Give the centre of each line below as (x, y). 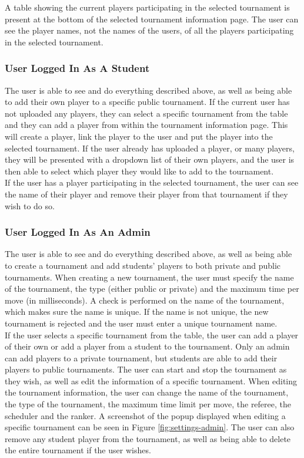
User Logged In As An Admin (78, 232)
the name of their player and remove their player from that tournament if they (146, 194)
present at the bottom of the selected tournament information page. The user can (152, 19)
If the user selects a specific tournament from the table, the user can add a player (152, 335)
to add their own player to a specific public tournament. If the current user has (147, 102)
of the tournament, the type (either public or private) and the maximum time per (152, 289)
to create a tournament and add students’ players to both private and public (143, 265)
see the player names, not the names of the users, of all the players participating (149, 30)
